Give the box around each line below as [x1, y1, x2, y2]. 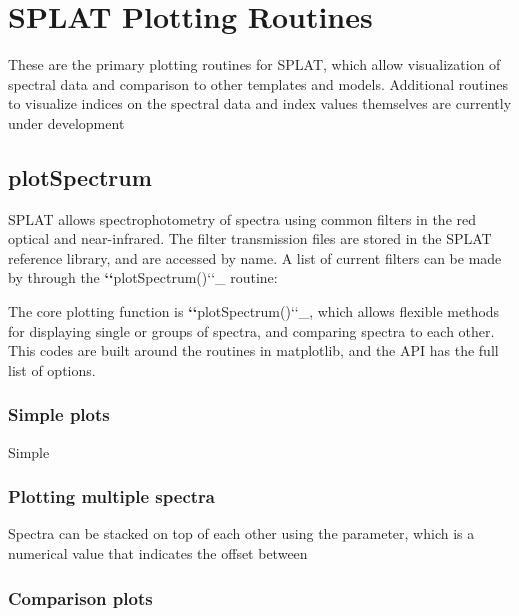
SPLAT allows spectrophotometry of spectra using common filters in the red [8, 208, 477, 229]
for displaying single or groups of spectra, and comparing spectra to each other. [8, 320, 495, 341]
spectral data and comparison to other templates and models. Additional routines [8, 73, 508, 94]
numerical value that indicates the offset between [8, 543, 308, 564]
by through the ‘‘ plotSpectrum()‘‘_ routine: [8, 267, 278, 288]
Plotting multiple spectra [8, 484, 215, 509]
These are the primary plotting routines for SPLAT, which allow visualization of [8, 54, 501, 75]
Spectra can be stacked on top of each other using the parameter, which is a [8, 523, 475, 544]
